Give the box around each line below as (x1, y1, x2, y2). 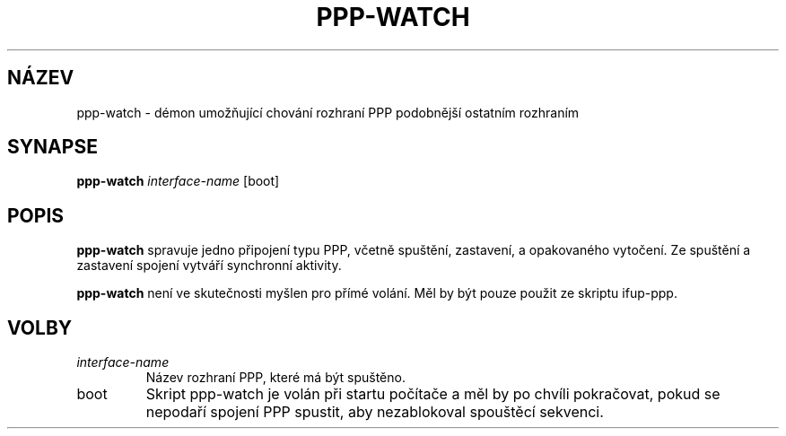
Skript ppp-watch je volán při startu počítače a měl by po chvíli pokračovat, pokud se (145, 385, 720, 404)
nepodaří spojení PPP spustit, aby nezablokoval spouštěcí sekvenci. (145, 403, 604, 422)
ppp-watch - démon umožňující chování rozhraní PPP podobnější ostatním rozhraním (76, 104, 580, 120)
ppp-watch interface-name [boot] (76, 173, 280, 189)
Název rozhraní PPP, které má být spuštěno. (145, 370, 406, 386)
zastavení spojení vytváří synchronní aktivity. (76, 257, 342, 274)
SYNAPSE (7, 135, 98, 159)
